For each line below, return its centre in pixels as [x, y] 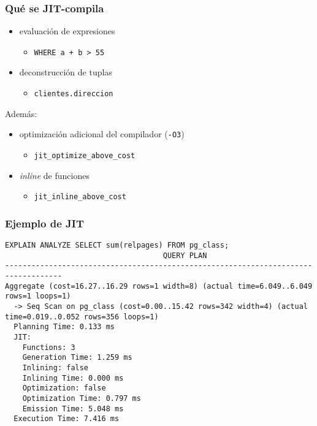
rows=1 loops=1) [38, 296]
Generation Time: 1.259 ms [77, 358]
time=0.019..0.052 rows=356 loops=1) [82, 317]
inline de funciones [54, 175]
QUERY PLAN [185, 255]
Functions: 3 [49, 347]
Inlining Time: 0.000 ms [73, 378]
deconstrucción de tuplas [66, 72]
